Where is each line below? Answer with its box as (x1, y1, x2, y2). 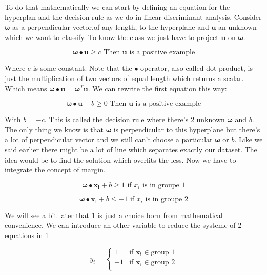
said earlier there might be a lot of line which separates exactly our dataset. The (5, 144, 257, 154)
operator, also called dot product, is (140, 63, 253, 73)
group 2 (151, 259, 175, 266)
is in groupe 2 (145, 195, 188, 203)
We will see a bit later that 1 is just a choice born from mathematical (5, 209, 223, 220)
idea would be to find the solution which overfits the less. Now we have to (5, 154, 236, 165)
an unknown (218, 22, 257, 32)
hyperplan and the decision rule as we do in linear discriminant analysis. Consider (5, 11, 262, 22)
